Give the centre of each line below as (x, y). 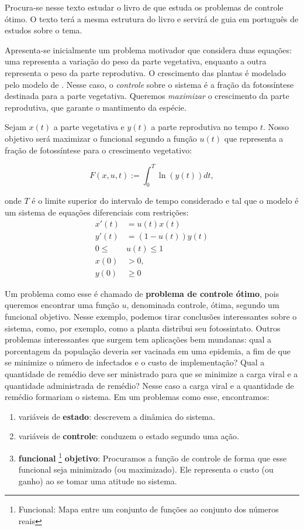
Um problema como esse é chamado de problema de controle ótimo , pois (142, 293)
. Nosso (276, 127)
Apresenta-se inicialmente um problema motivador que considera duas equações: (148, 49)
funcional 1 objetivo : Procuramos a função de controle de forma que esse (153, 457)
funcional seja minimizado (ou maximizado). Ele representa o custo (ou (146, 469)
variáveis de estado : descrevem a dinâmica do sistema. (117, 416)
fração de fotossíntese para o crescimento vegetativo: (99, 150)
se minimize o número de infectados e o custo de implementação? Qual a (135, 362)
